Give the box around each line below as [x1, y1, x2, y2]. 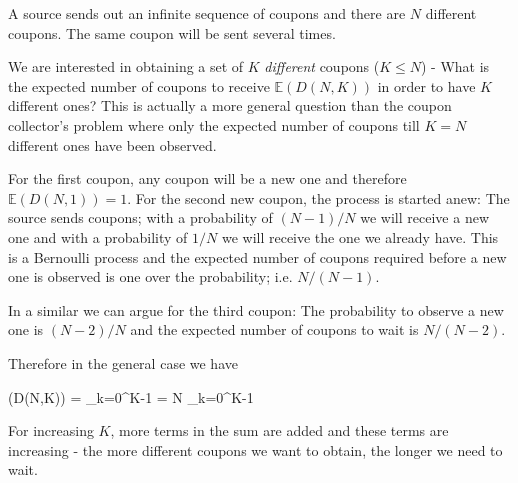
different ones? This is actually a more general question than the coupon [8, 95, 452, 116]
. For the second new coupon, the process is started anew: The [127, 187, 510, 208]
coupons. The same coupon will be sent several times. [8, 22, 336, 43]
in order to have [377, 75, 476, 96]
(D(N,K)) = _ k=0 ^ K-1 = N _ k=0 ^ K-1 [8, 386, 254, 407]
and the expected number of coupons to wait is [130, 319, 419, 340]
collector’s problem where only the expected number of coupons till [8, 114, 420, 135]
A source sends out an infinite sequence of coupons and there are [8, 3, 406, 23]
